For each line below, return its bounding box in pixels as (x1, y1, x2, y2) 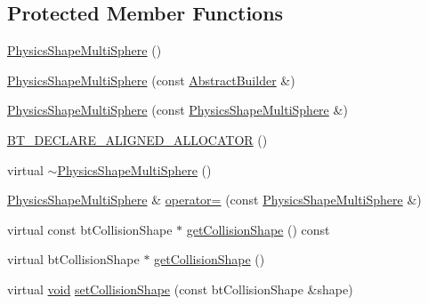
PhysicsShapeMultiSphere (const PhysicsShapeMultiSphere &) (7, 100, 348, 119)
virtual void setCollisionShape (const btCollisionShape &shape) (7, 279, 353, 298)
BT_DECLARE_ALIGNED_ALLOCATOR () (7, 130, 268, 148)
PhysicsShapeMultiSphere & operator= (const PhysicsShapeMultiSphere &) (7, 190, 422, 209)
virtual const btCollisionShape (7, 220, 173, 238)
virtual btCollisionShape (7, 250, 140, 269)
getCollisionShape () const (186, 220, 330, 238)
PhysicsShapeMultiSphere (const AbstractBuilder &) (7, 70, 295, 89)
